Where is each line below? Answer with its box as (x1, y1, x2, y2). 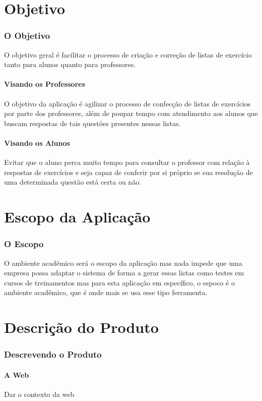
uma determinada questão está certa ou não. (4, 177, 142, 187)
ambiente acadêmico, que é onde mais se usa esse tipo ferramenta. (4, 287, 208, 298)
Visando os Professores (4, 79, 85, 89)
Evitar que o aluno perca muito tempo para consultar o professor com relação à (4, 157, 250, 167)
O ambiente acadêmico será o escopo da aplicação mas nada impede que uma (4, 257, 242, 268)
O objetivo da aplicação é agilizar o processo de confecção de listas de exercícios (4, 98, 251, 108)
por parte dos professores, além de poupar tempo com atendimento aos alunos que (4, 108, 258, 119)
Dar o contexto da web (4, 388, 75, 399)
